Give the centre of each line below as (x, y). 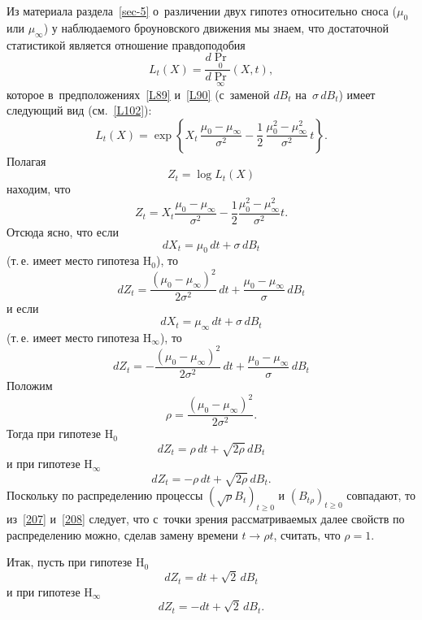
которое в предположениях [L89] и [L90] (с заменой (138, 94)
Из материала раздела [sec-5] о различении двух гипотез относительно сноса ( (202, 11)
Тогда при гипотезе (54, 434)
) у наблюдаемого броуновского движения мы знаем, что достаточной (216, 27)
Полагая (26, 160)
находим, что (39, 189)
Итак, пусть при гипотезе (70, 562)
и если (23, 308)
